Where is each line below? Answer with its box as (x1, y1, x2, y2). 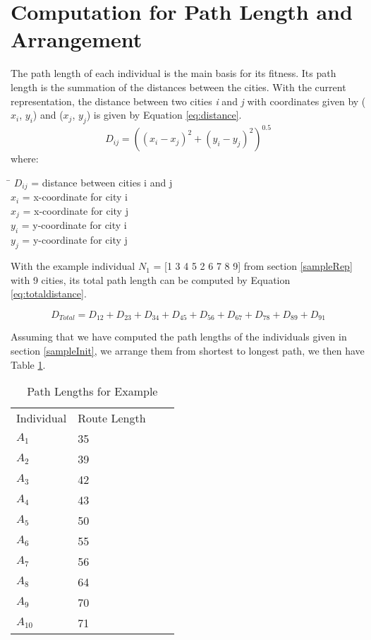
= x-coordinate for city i (22, 189, 128, 204)
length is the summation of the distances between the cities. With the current (11, 79, 346, 94)
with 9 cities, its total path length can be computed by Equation (11, 272, 291, 287)
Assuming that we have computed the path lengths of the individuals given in (11, 329, 347, 344)
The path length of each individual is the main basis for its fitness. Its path (11, 66, 336, 81)
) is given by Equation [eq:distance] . (86, 107, 242, 122)
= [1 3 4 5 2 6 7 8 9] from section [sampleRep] (153, 259, 353, 273)
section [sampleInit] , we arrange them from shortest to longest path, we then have (11, 343, 365, 357)
